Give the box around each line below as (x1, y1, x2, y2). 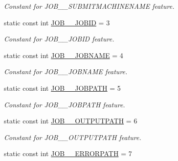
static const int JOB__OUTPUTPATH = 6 (4, 116, 137, 126)
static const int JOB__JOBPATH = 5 (4, 82, 121, 93)
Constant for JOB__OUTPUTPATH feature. (4, 132, 141, 142)
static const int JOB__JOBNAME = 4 (4, 50, 123, 60)
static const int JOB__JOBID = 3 (4, 17, 110, 27)
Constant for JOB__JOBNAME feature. (4, 66, 128, 77)
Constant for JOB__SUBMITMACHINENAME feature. (4, 1, 175, 11)
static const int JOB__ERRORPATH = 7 (4, 148, 132, 159)
